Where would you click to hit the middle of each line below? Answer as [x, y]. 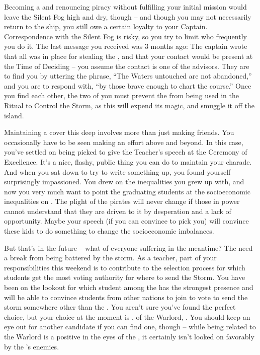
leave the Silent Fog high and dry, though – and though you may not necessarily [128, 16]
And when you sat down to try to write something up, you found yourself [117, 171]
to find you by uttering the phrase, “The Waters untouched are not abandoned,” [128, 76]
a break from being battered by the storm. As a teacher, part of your [110, 258]
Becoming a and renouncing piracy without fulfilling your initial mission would [125, 7]
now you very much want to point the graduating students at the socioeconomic [127, 191]
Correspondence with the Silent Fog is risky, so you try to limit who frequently [125, 36]
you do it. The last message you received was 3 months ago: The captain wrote [126, 46]
